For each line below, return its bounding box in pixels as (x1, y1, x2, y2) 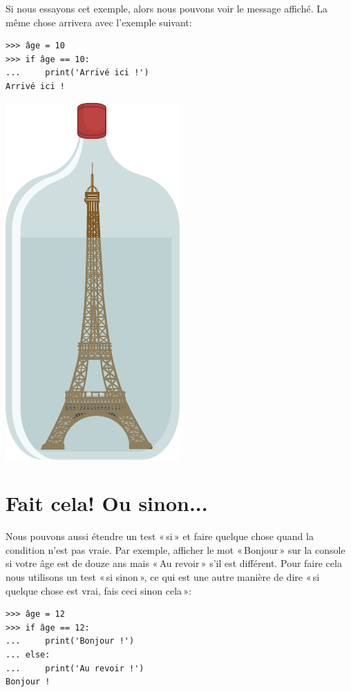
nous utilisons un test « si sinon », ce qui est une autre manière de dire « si (6, 570, 320, 584)
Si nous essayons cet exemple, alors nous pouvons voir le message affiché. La (6, 1, 328, 15)
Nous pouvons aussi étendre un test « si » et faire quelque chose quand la (6, 529, 314, 544)
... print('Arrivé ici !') (6, 68, 149, 78)
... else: (6, 650, 50, 660)
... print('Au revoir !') (6, 663, 144, 673)
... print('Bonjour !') (6, 636, 135, 646)
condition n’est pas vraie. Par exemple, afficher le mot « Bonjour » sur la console (6, 542, 345, 557)
